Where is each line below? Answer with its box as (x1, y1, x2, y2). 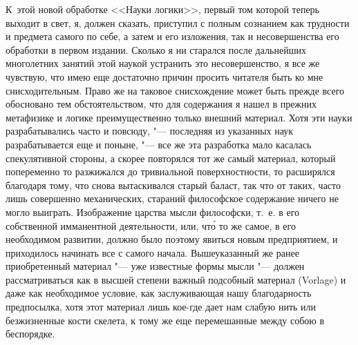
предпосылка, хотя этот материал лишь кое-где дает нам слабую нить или (6, 299, 317, 314)
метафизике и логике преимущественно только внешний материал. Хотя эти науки (6, 110, 352, 124)
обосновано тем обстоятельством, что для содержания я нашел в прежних (6, 97, 317, 111)
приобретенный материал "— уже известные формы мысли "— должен (6, 259, 305, 273)
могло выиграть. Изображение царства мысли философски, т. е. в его (6, 204, 300, 219)
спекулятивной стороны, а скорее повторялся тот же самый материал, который (6, 150, 336, 165)
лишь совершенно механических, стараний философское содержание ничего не (6, 191, 339, 206)
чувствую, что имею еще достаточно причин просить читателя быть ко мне (6, 69, 323, 83)
